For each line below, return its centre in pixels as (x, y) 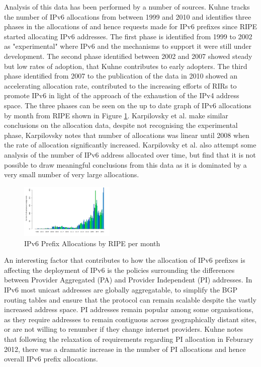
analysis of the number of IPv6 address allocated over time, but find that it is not (130, 154)
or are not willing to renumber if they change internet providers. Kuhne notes (124, 329)
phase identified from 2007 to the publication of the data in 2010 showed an (121, 76)
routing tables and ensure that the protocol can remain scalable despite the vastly (130, 299)
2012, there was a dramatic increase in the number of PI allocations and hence (125, 349)
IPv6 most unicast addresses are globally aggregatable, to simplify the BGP (121, 290)
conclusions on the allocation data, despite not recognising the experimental (121, 125)
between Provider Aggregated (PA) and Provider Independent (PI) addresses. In (128, 280)
